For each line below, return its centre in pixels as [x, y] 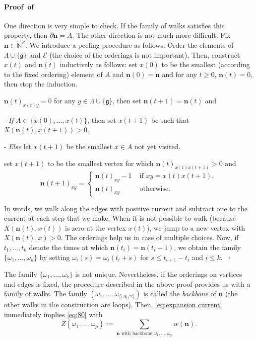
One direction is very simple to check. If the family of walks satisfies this [114, 25]
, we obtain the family [207, 247]
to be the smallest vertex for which [101, 163]
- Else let [18, 146]
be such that [170, 120]
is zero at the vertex [95, 227]
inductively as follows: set [98, 64]
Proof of [19, 6]
